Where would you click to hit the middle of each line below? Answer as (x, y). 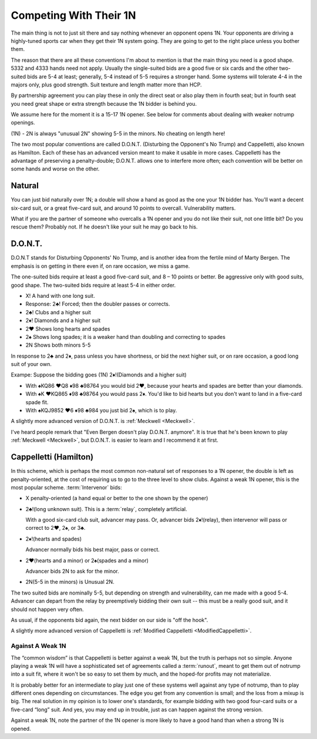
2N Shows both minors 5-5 (58, 345)
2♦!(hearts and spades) (54, 539)
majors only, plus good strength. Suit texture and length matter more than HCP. (106, 85)
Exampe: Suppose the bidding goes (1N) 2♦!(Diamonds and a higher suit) (99, 375)
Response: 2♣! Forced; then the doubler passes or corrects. (98, 304)
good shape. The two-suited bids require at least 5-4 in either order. (93, 285)
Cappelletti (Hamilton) (52, 457)
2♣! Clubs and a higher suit (58, 312)
